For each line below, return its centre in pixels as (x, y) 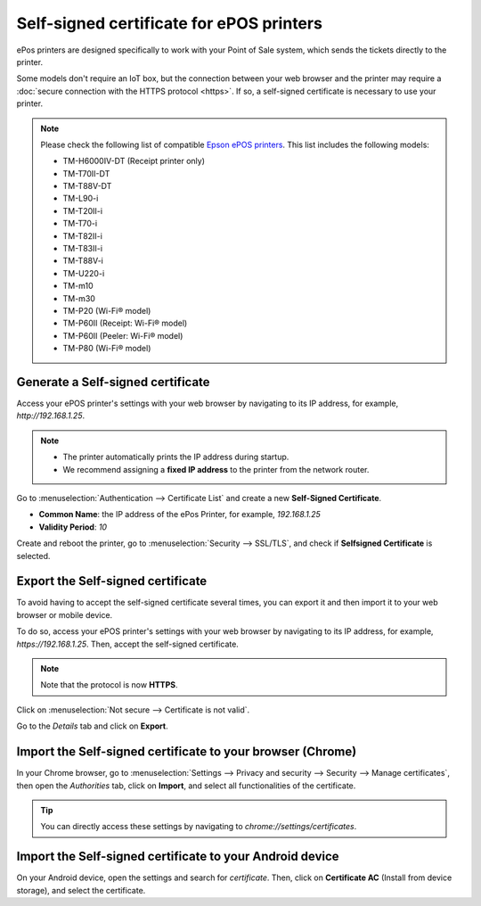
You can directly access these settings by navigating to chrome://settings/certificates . (199, 827)
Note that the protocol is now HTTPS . (109, 685)
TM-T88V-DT (87, 186)
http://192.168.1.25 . (51, 416)
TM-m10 (78, 286)
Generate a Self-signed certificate (113, 382)
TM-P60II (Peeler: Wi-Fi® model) (123, 335)
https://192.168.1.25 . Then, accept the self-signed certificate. (128, 644)
